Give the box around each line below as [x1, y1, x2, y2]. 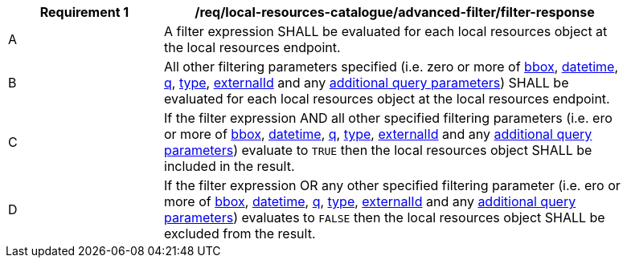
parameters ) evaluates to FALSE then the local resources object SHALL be [164, 209, 605, 225]
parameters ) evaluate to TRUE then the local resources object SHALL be [164, 142, 592, 158]
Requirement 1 [39, 4, 129, 20]
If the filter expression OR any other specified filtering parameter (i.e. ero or [164, 177, 621, 193]
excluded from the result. [164, 225, 316, 242]
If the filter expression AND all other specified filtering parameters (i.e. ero [164, 110, 613, 126]
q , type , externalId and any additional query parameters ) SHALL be [164, 75, 569, 91]
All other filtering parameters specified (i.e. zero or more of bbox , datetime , [164, 59, 619, 75]
